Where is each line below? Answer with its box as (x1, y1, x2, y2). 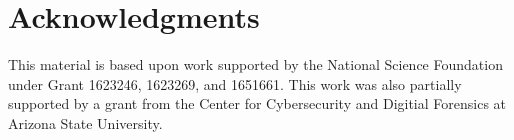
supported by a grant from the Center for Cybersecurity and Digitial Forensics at (8, 93, 507, 114)
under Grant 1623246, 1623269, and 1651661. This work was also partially (8, 73, 462, 94)
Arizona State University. (8, 112, 163, 133)
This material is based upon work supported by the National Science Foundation (8, 54, 503, 75)
